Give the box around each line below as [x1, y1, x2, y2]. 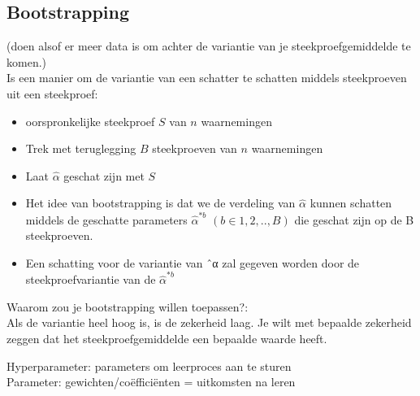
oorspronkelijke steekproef [25, 112, 155, 129]
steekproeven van [152, 140, 237, 157]
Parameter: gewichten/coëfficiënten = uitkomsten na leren [6, 373, 296, 390]
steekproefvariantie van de [25, 271, 156, 288]
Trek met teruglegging [25, 140, 136, 157]
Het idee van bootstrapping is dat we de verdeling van [25, 194, 296, 211]
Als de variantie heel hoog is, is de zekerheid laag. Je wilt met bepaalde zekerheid [6, 314, 412, 331]
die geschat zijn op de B [294, 211, 414, 228]
